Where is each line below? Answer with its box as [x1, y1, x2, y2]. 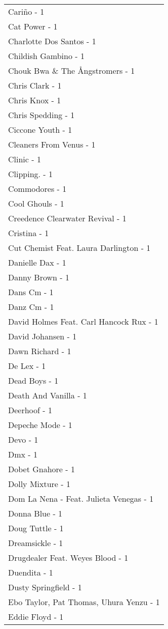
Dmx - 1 [8, 448, 37, 460]
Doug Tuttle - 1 [8, 522, 64, 534]
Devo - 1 [8, 434, 38, 445]
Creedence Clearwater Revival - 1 [8, 212, 127, 224]
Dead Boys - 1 [8, 375, 59, 386]
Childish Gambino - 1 [8, 50, 85, 62]
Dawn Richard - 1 [8, 345, 71, 357]
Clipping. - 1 [8, 168, 53, 180]
